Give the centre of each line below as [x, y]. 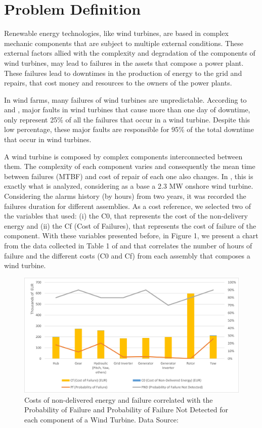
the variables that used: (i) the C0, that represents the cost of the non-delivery [126, 216]
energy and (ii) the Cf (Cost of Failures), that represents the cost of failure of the [130, 225]
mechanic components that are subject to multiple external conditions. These [124, 43]
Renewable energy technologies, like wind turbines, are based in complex [116, 33]
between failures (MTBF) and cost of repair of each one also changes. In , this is [129, 176]
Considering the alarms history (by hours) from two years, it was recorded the [125, 196]
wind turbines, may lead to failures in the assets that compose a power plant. [124, 62]
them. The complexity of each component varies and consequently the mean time [130, 166]
